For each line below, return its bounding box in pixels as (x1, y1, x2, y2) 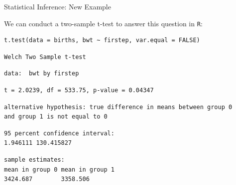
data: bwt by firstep (4, 70, 79, 77)
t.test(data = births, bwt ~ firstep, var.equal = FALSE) (4, 37, 200, 44)
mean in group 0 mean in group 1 (4, 166, 115, 173)
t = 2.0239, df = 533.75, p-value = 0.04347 (4, 87, 154, 94)
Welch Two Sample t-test (4, 53, 86, 61)
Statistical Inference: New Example (4, 1, 111, 11)
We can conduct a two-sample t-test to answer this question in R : (4, 18, 203, 28)
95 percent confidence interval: (4, 129, 115, 137)
